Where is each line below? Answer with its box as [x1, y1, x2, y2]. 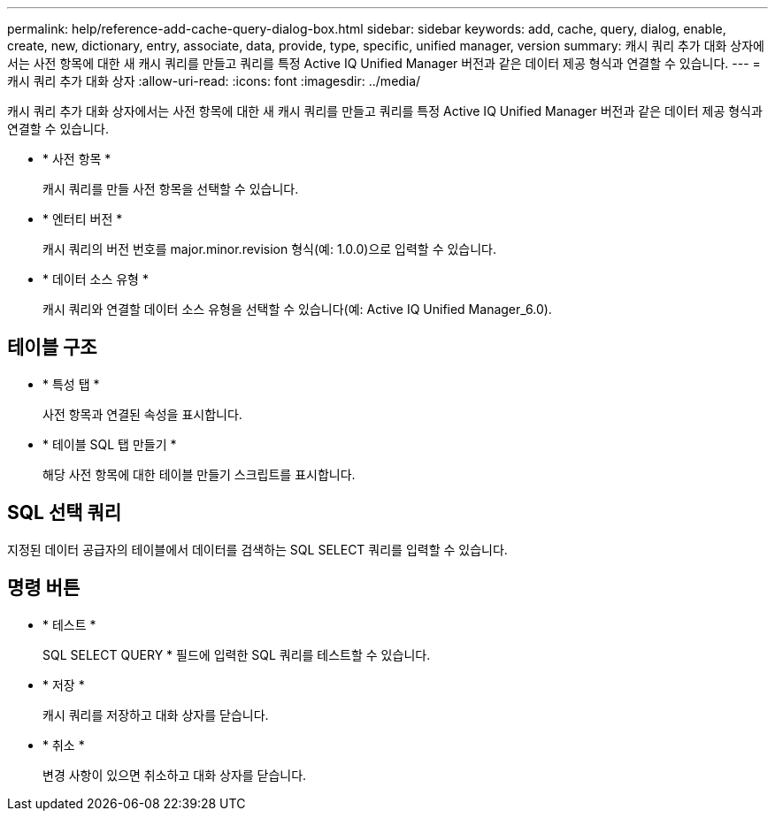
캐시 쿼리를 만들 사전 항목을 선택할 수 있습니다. [42, 181, 299, 196]
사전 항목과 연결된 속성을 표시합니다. [42, 406, 242, 422]
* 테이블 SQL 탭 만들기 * [42, 436, 177, 452]
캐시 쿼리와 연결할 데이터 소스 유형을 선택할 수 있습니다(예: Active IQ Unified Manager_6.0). [42, 302, 552, 317]
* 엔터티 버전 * [42, 211, 123, 226]
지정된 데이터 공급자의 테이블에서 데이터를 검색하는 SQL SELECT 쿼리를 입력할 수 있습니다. [7, 541, 508, 557]
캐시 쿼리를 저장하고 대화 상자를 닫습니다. [42, 707, 269, 722]
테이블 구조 [7, 336, 97, 359]
